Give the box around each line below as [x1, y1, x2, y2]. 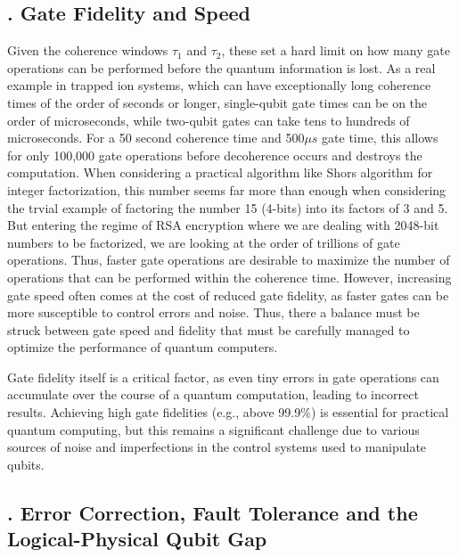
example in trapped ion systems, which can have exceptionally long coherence [7, 76, 431, 94]
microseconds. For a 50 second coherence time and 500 [7, 128, 305, 147]
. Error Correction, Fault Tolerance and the [7, 498, 418, 526]
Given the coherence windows [7, 41, 168, 60]
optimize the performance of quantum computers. [7, 338, 278, 356]
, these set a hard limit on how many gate [221, 41, 450, 60]
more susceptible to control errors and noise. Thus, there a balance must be [7, 303, 420, 322]
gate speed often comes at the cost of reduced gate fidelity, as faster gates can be [7, 285, 449, 304]
